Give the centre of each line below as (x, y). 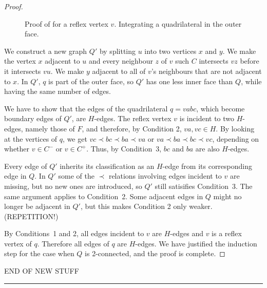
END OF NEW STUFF (42, 271)
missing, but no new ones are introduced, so (73, 186)
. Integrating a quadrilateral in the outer (178, 23)
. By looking (235, 128)
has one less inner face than (189, 81)
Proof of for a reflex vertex (66, 23)
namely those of (50, 128)
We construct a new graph (46, 51)
